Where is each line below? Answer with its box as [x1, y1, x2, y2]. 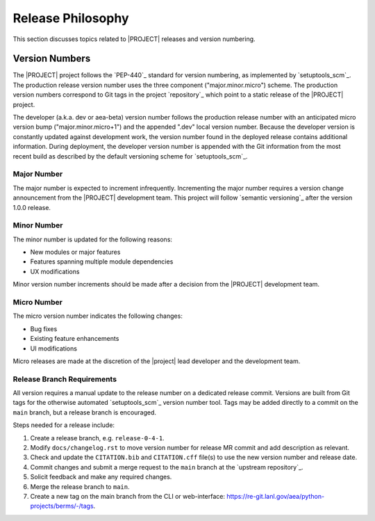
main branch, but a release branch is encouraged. [12, 408, 156, 417]
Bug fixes [30, 324, 58, 333]
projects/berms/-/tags [30, 502, 94, 511]
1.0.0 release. [12, 203, 51, 211]
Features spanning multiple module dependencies [30, 257, 174, 266]
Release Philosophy [12, 10, 129, 26]
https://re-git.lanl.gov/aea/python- [226, 492, 325, 500]
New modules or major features [30, 248, 121, 257]
